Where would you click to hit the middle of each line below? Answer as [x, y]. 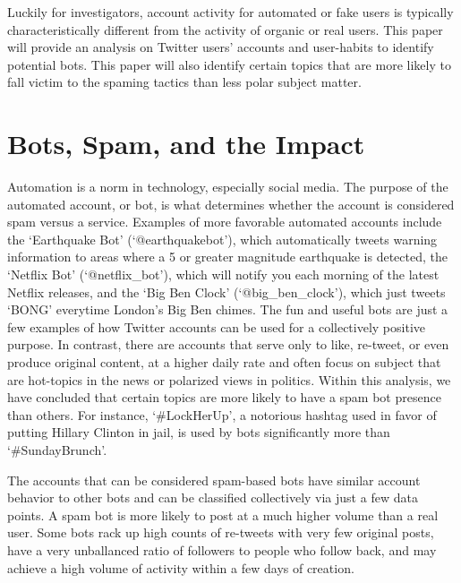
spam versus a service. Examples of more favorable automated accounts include [225, 222]
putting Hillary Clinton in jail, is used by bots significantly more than [199, 432]
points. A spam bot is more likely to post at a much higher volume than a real [223, 514]
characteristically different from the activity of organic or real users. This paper [225, 29]
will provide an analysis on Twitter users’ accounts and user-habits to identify [221, 47]
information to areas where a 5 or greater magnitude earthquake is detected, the [227, 257]
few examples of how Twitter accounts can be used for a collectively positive [216, 326]
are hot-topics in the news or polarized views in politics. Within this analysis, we [229, 379]
